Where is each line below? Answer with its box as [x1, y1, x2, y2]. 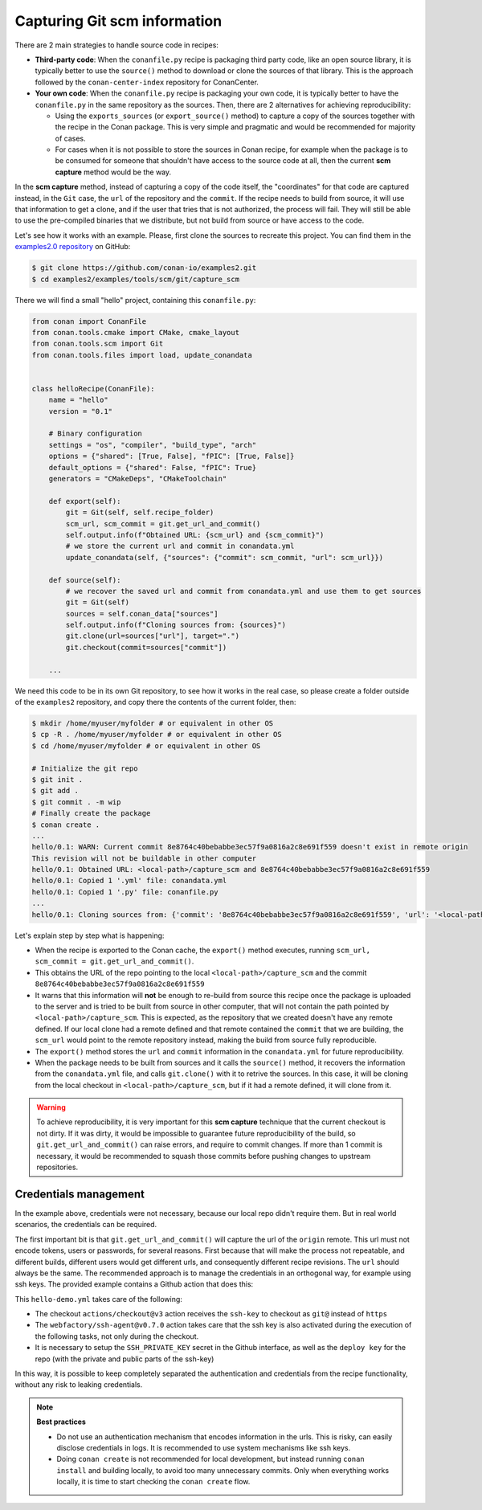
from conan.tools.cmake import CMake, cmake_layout [31, 328, 240, 337]
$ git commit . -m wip [31, 797, 121, 807]
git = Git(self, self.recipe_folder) [65, 508, 214, 518]
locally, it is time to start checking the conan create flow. [56, 1477, 251, 1487]
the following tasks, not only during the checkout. [35, 1331, 199, 1341]
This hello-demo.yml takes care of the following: [14, 1294, 182, 1303]
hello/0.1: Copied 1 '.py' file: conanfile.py [31, 887, 219, 896]
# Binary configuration [48, 429, 142, 438]
